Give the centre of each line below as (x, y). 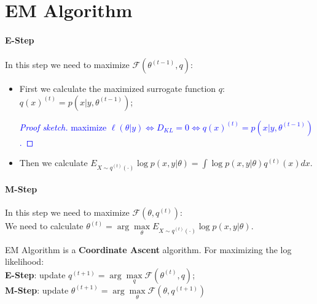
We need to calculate (44, 226)
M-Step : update (37, 290)
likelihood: (25, 261)
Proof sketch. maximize (63, 127)
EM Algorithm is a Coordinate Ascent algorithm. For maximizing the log (148, 249)
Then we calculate (53, 163)
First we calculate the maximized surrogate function (118, 89)
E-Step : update (35, 274)
